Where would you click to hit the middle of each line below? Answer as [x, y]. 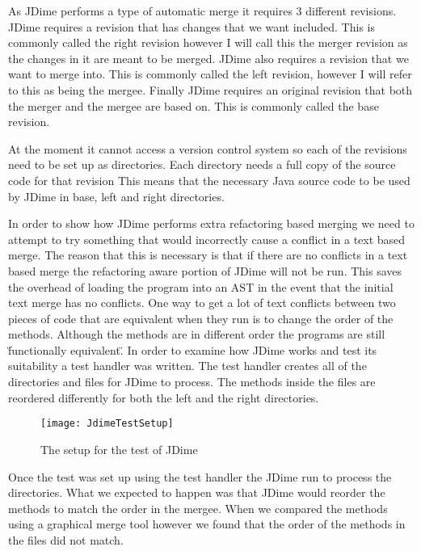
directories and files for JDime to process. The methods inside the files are [192, 382]
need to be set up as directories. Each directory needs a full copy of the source [202, 164]
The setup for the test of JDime [119, 449]
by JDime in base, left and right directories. [116, 196]
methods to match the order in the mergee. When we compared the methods [198, 508]
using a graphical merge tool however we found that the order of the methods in [207, 524]
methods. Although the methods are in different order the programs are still [197, 334]
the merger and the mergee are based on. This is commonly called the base [194, 105]
